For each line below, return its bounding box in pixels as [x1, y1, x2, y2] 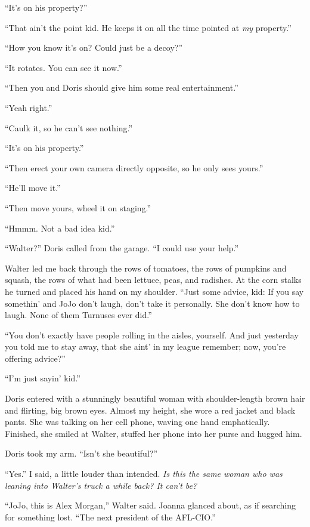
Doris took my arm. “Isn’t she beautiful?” [5, 447, 158, 460]
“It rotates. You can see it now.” [5, 61, 122, 73]
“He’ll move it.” [5, 181, 61, 194]
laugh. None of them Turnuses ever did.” [5, 309, 152, 321]
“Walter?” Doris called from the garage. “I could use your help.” [5, 242, 239, 254]
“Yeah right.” [5, 101, 52, 113]
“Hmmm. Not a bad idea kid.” [5, 221, 115, 234]
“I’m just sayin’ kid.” [5, 372, 80, 384]
